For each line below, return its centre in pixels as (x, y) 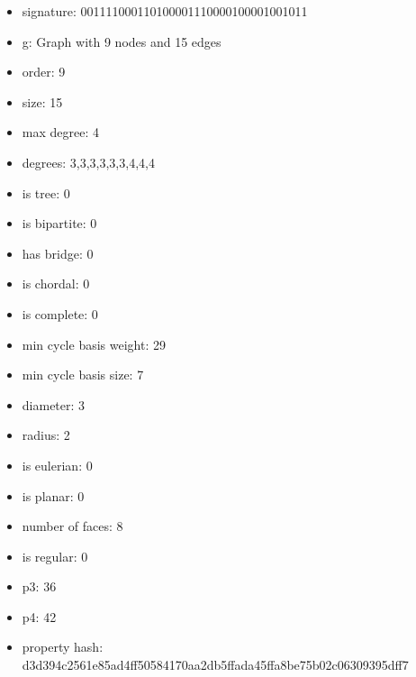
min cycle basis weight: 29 (94, 344)
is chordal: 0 (56, 284)
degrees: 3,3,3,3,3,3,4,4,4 (88, 162)
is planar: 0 (53, 495)
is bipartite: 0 (59, 223)
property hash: (63, 647)
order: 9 (44, 72)
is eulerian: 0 (57, 465)
